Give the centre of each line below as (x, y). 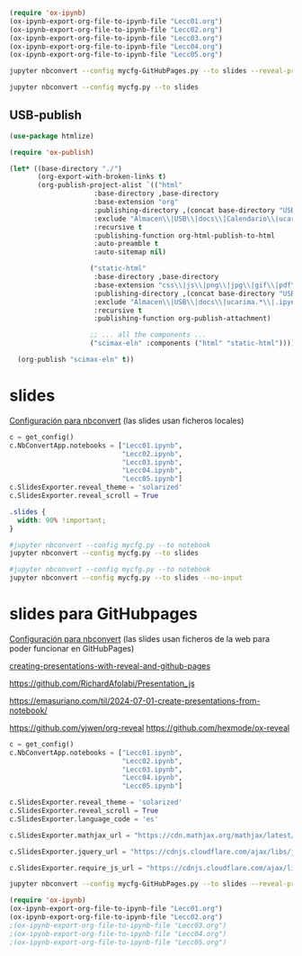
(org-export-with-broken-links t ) (102, 177)
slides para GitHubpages (103, 614)
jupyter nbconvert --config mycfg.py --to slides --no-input (126, 578)
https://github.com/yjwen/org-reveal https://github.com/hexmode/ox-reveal (150, 727)
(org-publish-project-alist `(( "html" (110, 185)
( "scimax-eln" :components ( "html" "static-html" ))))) (194, 343)
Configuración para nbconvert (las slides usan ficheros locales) (127, 420)
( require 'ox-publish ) (52, 152)
